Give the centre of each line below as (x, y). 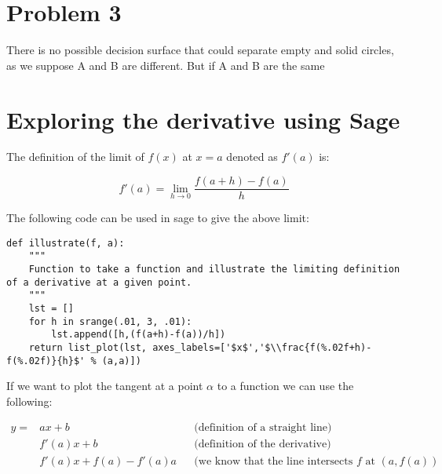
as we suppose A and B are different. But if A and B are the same (166, 65)
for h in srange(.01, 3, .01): (110, 321)
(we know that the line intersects (274, 461)
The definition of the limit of (75, 157)
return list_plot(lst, (88, 347)
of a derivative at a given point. (99, 282)
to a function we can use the (285, 386)
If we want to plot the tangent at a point (105, 386)
